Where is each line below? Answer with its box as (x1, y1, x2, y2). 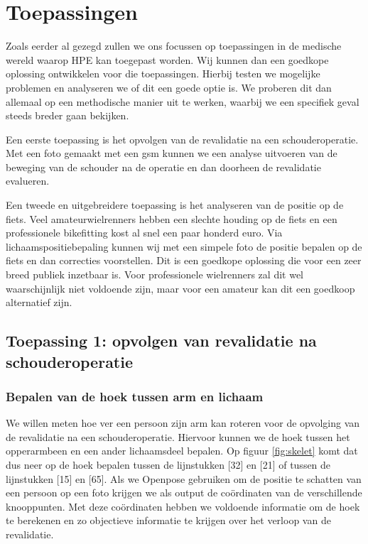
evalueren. (6, 173, 50, 188)
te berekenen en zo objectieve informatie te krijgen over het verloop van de (6, 513, 331, 528)
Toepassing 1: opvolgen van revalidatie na (6, 330, 317, 352)
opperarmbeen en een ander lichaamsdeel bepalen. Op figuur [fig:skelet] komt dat (6, 443, 358, 458)
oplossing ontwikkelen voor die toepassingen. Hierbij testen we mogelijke (6, 66, 320, 81)
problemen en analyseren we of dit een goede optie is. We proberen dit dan (6, 80, 332, 94)
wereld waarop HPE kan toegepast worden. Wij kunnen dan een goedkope (6, 52, 329, 67)
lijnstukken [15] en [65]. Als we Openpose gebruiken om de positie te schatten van (6, 471, 362, 486)
